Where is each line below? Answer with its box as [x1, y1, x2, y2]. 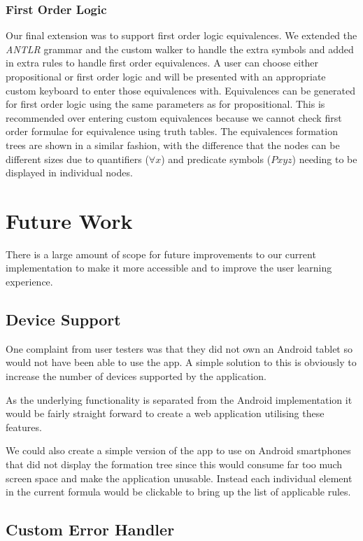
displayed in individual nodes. [6, 165, 133, 180]
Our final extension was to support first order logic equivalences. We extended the [6, 28, 357, 43]
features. [6, 419, 42, 434]
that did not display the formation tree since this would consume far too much [6, 457, 343, 472]
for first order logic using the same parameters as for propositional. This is [6, 97, 325, 111]
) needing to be [292, 151, 357, 166]
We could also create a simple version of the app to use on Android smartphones [6, 443, 351, 458]
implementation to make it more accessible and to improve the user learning [6, 260, 332, 275]
